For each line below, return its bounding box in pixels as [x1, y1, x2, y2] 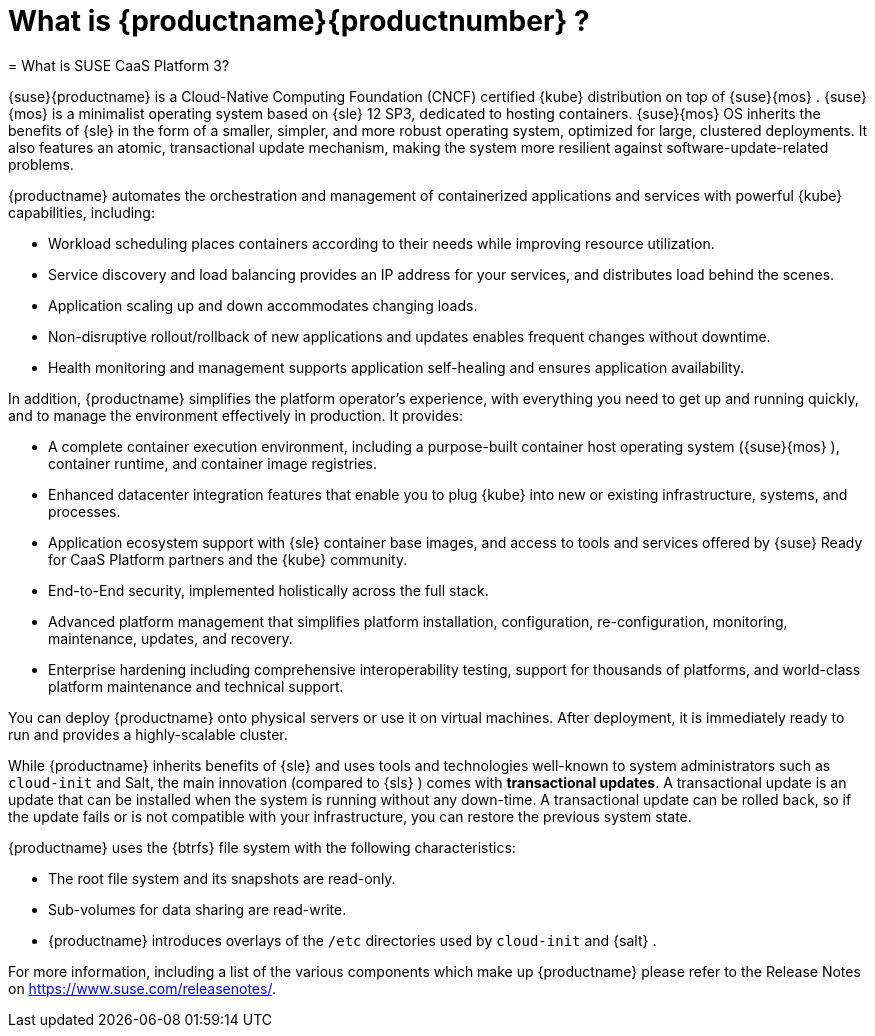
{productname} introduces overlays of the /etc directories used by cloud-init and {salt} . [48, 931, 657, 949]
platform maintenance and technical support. [48, 677, 344, 695]
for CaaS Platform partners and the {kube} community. [48, 550, 408, 568]
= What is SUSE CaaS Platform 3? [8, 56, 230, 74]
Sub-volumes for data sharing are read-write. [48, 900, 347, 918]
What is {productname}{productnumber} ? [8, 4, 590, 38]
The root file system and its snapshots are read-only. [48, 869, 396, 887]
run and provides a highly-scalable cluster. [8, 725, 288, 743]
